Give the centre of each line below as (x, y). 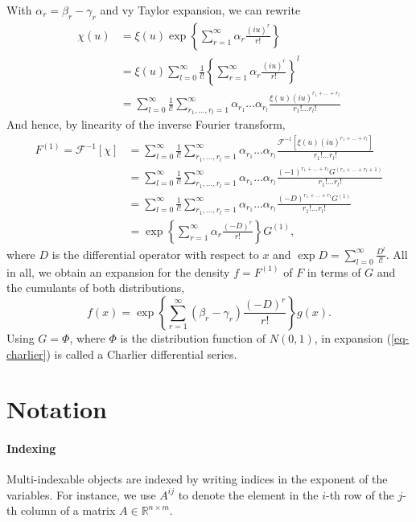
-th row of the (360, 494)
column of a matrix (68, 510)
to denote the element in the (248, 494)
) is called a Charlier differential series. (142, 353)
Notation (57, 409)
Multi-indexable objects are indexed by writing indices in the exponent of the (197, 479)
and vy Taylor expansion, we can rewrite (200, 10)
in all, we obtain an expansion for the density (118, 271)
